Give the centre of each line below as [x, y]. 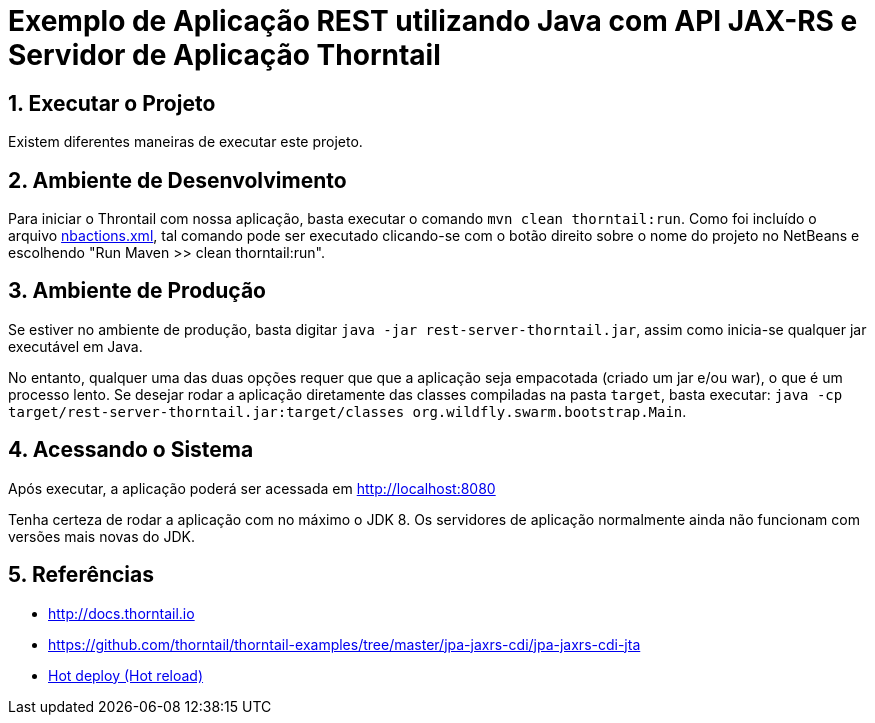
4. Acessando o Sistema [131, 450]
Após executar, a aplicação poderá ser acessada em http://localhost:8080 [252, 488]
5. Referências [81, 575]
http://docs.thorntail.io [121, 613]
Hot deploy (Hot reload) [126, 675]
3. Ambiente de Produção [137, 291]
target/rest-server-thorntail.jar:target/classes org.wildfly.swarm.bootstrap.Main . [347, 411]
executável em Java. [75, 346]
